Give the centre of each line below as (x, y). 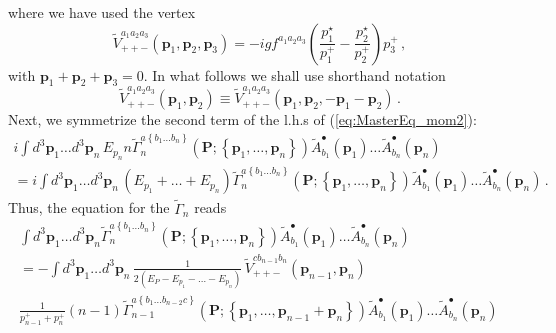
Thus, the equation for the (89, 207)
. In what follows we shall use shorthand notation (294, 74)
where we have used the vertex (102, 12)
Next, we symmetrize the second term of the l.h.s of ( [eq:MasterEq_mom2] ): (242, 119)
